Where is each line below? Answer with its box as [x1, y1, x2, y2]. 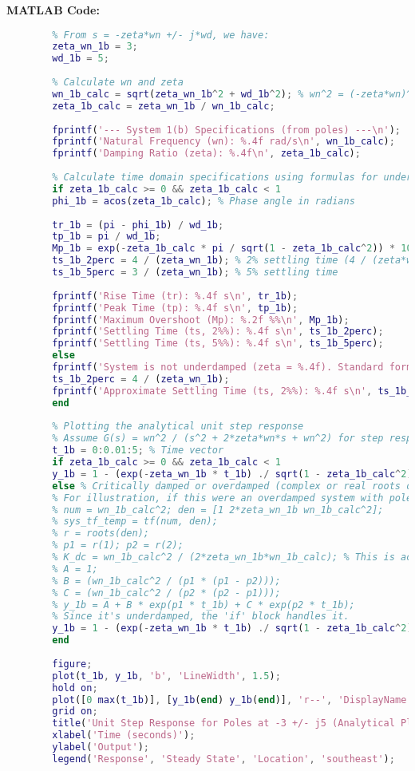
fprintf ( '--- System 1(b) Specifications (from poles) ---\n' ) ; [52, 124, 401, 136]
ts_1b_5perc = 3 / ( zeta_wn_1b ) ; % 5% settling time [52, 267, 338, 279]
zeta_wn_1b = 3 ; [52, 41, 138, 53]
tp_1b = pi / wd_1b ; [52, 231, 161, 243]
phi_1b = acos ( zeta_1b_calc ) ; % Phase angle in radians [52, 195, 355, 207]
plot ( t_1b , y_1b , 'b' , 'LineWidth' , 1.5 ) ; [52, 670, 281, 682]
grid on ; [52, 706, 98, 718]
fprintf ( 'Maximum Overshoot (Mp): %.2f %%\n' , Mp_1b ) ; [52, 314, 350, 326]
